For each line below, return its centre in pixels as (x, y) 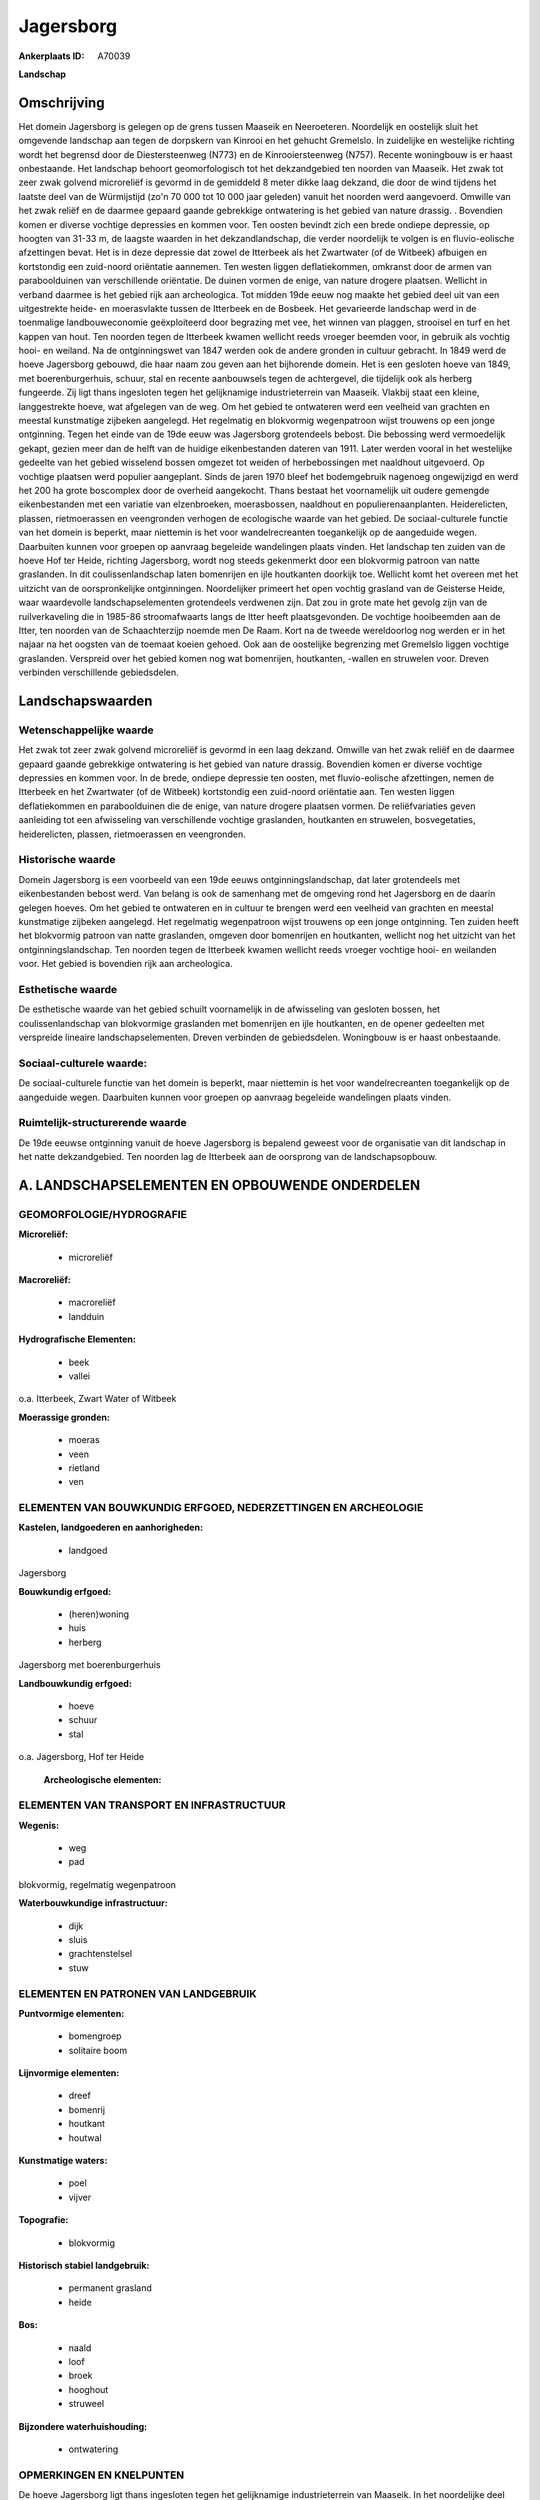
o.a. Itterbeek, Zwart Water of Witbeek (97, 1399)
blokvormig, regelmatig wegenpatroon (97, 1884)
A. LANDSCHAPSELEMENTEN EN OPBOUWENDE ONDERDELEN (219, 1185)
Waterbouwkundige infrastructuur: (93, 1903)
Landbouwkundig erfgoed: (75, 1683)
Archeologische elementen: (102, 1779)
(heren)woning (99, 1614)
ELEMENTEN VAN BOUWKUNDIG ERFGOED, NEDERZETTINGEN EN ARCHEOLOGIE (221, 1508)
